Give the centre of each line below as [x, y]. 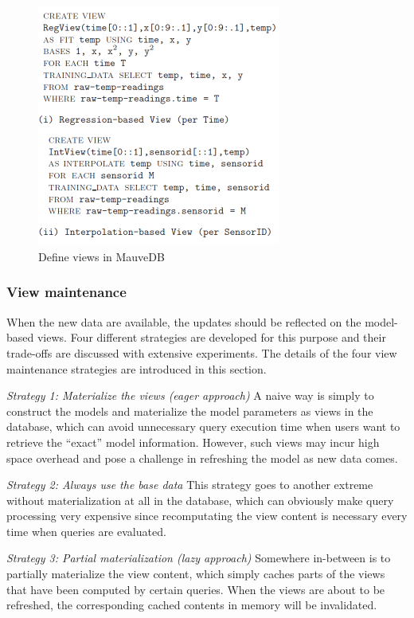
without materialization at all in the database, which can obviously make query [200, 500]
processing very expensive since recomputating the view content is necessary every [207, 516]
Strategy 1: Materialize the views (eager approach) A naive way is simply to [190, 395]
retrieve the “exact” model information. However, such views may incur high [193, 442]
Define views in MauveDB [102, 256]
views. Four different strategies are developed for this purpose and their [211, 337]
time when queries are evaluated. [86, 531]
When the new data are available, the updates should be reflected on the [184, 321]
